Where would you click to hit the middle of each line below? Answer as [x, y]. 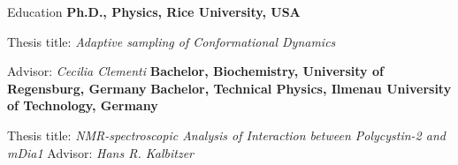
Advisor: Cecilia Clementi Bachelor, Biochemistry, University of [195, 71]
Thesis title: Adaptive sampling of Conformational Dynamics [172, 41]
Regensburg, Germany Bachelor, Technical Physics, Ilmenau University [229, 88]
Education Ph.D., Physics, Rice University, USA [154, 11]
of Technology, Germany [83, 105]
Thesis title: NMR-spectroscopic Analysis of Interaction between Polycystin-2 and [226, 135]
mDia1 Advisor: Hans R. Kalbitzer [100, 152]
